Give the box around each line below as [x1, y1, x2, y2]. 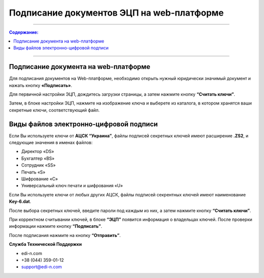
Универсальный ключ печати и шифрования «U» [21, 183, 123, 189]
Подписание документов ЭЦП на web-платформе [9, 7, 224, 18]
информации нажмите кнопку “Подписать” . [9, 223, 102, 229]
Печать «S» [21, 169, 46, 175]
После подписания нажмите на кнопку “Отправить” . [9, 232, 121, 238]
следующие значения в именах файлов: [9, 140, 93, 146]
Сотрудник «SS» [21, 162, 56, 168]
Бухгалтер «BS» [21, 155, 55, 161]
